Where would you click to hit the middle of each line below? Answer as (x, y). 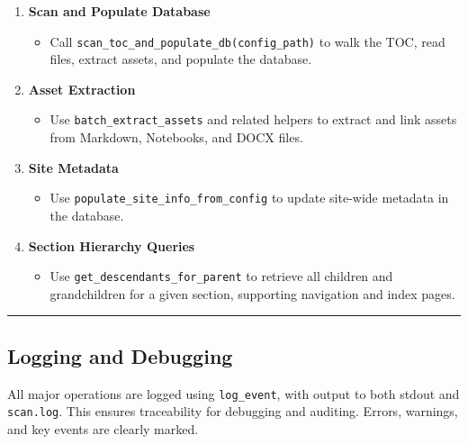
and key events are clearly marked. (103, 428)
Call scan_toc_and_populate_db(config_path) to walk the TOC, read (247, 41)
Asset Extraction (82, 89)
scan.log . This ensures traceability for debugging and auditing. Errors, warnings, (233, 411)
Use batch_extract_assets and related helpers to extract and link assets (253, 119)
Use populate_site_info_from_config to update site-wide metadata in (249, 198)
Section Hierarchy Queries (112, 245)
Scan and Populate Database (119, 11)
